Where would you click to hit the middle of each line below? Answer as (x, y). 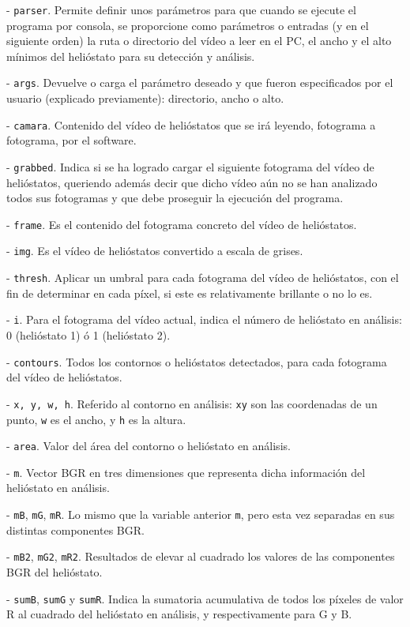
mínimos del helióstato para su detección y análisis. (131, 56)
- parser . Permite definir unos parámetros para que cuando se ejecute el (181, 9)
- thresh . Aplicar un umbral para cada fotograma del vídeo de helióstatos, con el (203, 278)
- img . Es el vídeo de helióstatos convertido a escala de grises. (155, 251)
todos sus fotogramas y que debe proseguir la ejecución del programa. (175, 198)
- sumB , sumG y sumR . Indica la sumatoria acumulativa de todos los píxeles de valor (205, 598)
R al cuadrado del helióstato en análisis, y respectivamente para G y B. (179, 614)
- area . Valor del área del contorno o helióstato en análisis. (149, 446)
